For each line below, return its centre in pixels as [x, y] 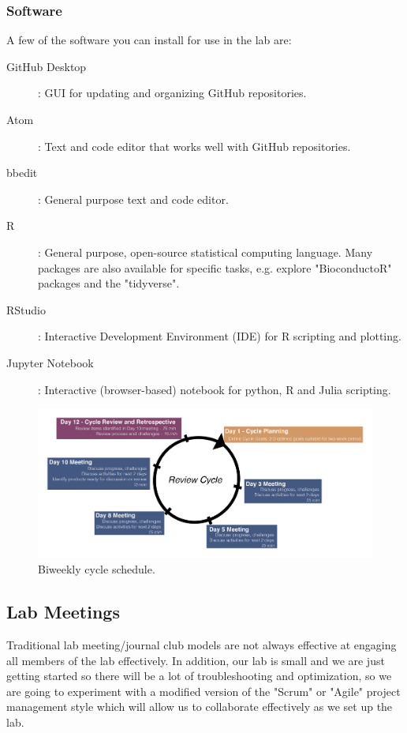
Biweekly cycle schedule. [97, 569]
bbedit [22, 173]
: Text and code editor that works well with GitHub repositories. [194, 146]
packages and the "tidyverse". [109, 283]
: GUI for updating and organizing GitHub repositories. [172, 93]
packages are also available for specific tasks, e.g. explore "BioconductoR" [215, 267]
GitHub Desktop [47, 66]
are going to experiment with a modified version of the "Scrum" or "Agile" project [203, 691]
